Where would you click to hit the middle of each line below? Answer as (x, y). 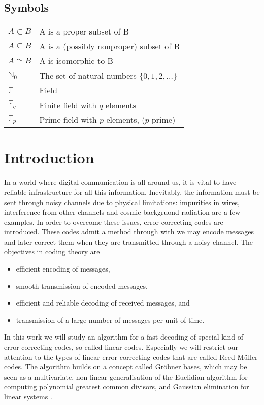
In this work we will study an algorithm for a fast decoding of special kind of (124, 337)
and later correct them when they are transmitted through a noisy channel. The (128, 241)
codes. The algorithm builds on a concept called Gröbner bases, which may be (126, 367)
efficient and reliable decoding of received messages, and (103, 303)
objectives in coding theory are (52, 251)
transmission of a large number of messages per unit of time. (110, 319)
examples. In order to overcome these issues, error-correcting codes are (114, 222)
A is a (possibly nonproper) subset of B (109, 46)
